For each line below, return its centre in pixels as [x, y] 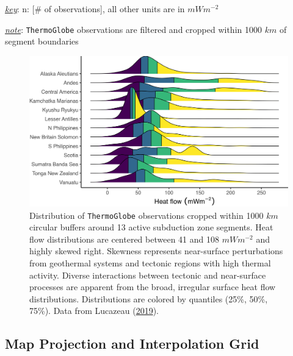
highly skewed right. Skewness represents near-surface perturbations [156, 251]
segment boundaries [42, 41]
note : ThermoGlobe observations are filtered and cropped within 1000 [133, 29]
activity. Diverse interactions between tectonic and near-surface [148, 275]
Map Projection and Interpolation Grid [132, 344]
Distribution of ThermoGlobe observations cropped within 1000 [146, 215]
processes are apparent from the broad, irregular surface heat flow [153, 287]
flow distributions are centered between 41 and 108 [124, 239]
